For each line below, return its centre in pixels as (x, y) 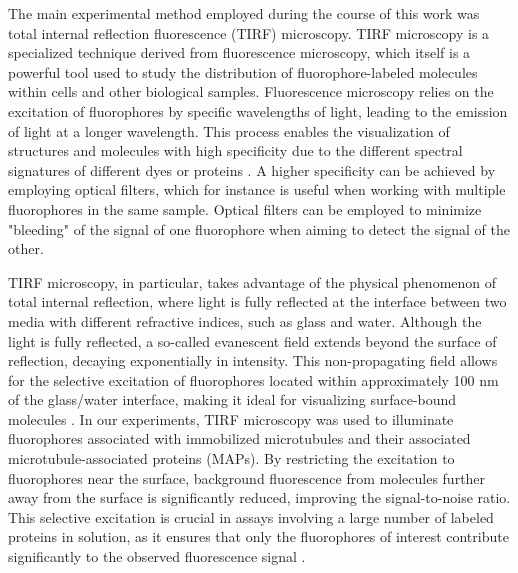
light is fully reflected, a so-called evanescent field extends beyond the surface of (252, 340)
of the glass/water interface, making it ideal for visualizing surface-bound (232, 399)
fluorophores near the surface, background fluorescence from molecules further (247, 477)
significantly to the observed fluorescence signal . (157, 556)
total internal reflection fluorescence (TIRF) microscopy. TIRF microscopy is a (249, 32)
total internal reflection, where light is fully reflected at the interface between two (257, 301)
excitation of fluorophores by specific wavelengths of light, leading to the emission (258, 110)
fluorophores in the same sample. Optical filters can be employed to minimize (245, 208)
